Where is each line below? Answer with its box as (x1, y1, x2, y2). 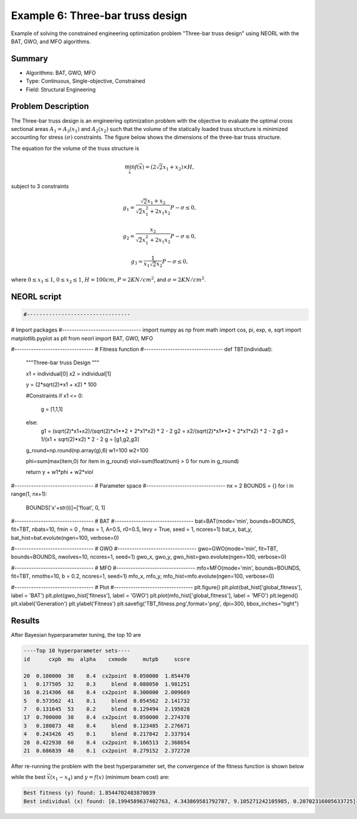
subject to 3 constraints (11, 182, 69, 190)
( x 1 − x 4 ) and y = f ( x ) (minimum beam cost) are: (49, 774, 170, 782)
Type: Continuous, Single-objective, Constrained (26, 77, 146, 85)
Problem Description (11, 101, 89, 111)
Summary (11, 54, 48, 64)
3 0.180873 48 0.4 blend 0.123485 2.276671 (23, 722, 190, 729)
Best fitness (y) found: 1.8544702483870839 (23, 789, 156, 796)
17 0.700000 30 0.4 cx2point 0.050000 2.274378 (23, 714, 190, 721)
